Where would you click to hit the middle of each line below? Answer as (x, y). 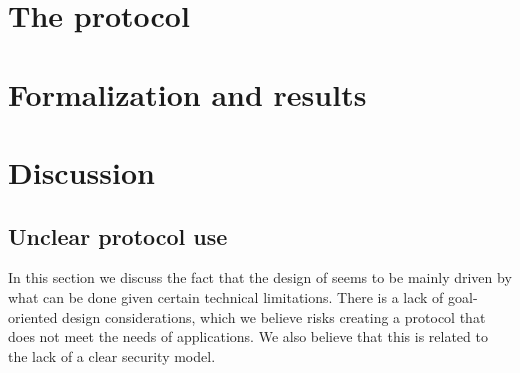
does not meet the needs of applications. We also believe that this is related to (248, 336)
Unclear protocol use (118, 235)
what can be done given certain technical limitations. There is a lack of (226, 296)
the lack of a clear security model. (112, 355)
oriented (33, 316)
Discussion (81, 171)
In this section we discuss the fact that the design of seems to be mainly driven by (260, 277)
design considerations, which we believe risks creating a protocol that (274, 316)
